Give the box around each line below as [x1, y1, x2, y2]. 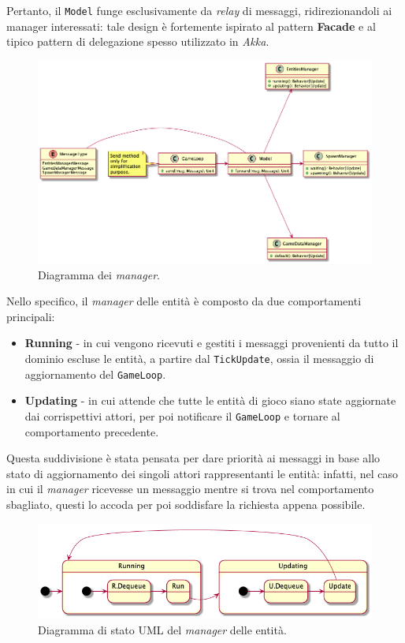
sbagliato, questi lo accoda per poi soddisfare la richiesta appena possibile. [6, 496, 366, 512]
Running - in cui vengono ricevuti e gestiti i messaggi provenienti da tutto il [24, 335, 399, 351]
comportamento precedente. [24, 423, 159, 439]
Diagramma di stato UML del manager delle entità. [38, 621, 287, 637]
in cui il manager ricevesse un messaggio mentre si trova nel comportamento [6, 480, 374, 497]
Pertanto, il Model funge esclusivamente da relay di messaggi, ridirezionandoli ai [6, 2, 392, 18]
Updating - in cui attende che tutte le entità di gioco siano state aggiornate [24, 392, 396, 409]
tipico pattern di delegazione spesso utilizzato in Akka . [6, 33, 269, 50]
